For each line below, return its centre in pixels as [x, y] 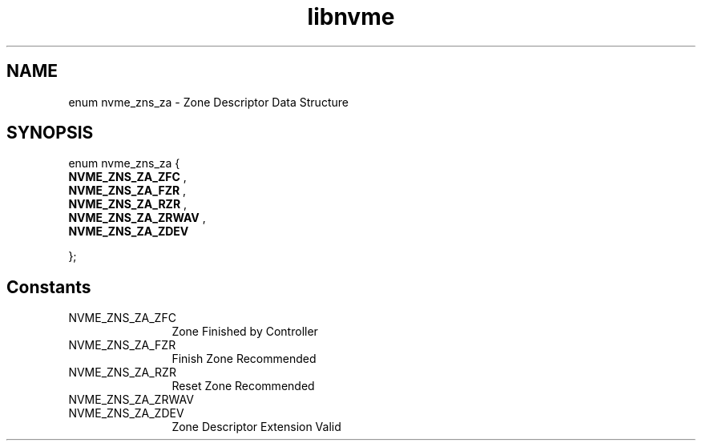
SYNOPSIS [50, 133]
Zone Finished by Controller [245, 332]
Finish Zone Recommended [244, 359]
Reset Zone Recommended [243, 386]
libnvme [351, 17]
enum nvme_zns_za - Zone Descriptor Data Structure [208, 102]
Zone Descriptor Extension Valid [256, 427]
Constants [49, 287]
